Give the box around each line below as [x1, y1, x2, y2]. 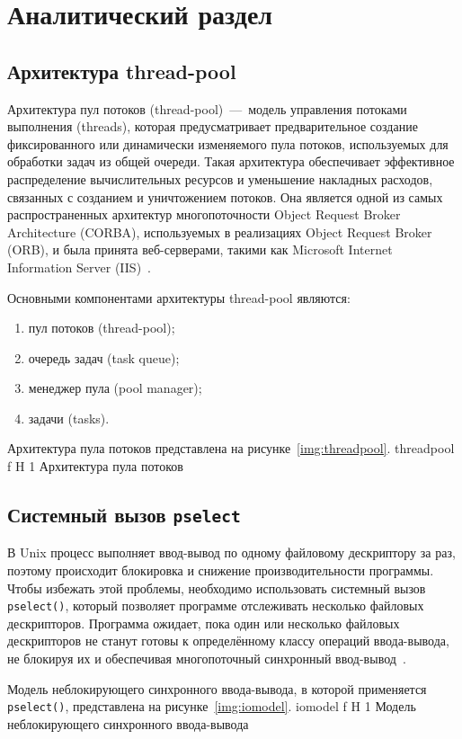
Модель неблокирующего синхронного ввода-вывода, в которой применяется [7, 679, 427, 698]
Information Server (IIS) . [7, 257, 151, 276]
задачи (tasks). [28, 408, 110, 427]
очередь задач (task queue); [28, 348, 180, 367]
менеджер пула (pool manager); [28, 378, 202, 397]
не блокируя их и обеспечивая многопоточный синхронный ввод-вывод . [7, 649, 406, 668]
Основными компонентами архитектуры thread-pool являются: [7, 288, 351, 307]
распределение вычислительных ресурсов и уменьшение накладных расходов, [7, 169, 433, 188]
